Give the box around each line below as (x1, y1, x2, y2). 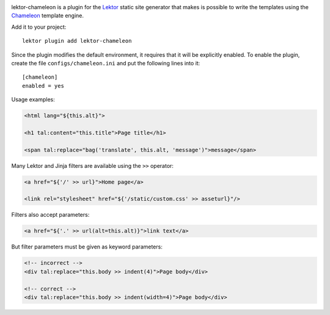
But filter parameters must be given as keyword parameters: (11, 243, 163, 250)
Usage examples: (11, 96, 55, 103)
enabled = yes (22, 82, 64, 89)
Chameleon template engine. (11, 12, 84, 20)
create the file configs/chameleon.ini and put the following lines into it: (11, 59, 200, 67)
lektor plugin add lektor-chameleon (22, 37, 132, 45)
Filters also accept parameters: (11, 211, 90, 219)
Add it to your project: (11, 23, 67, 31)
